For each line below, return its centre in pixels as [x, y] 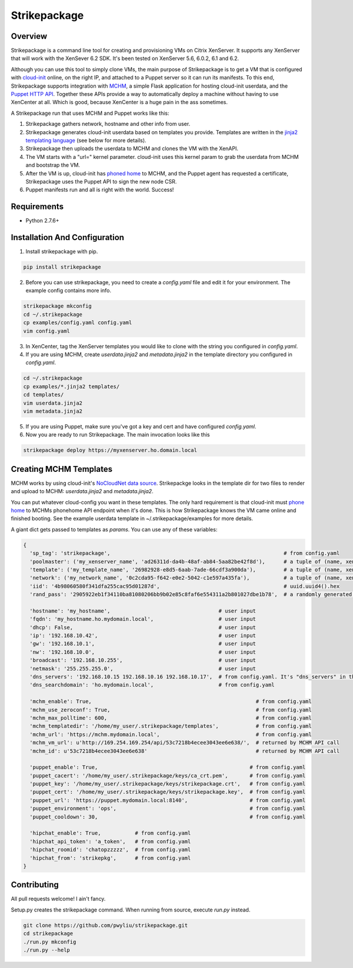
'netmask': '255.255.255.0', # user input [143, 668]
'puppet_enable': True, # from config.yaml [168, 767]
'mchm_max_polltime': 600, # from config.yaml [171, 718]
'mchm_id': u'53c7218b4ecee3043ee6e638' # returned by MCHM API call [185, 751]
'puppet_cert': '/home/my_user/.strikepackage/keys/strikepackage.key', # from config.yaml [168, 792]
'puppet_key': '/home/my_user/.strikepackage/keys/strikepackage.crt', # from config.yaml [168, 784]
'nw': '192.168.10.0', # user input [143, 652]
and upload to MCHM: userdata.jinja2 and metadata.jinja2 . [82, 491]
